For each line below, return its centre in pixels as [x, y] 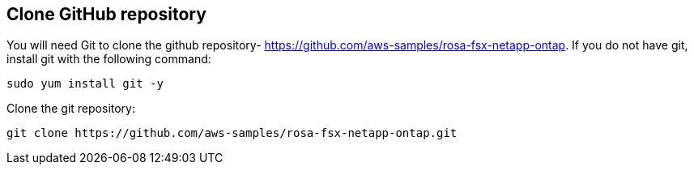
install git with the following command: [109, 59]
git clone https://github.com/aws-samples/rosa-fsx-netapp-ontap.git [232, 133]
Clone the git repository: [71, 109]
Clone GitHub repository [106, 14]
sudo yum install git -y [85, 84]
